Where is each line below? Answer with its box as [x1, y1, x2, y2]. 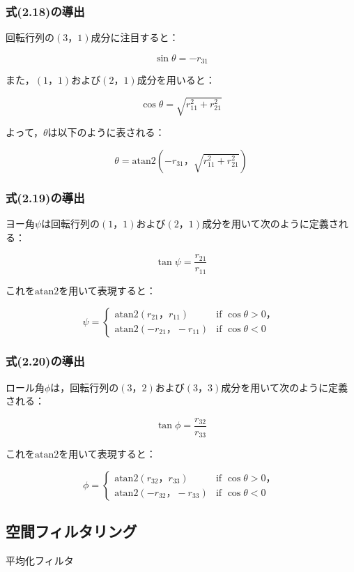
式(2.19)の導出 [6, 188, 85, 206]
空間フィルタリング [6, 520, 137, 542]
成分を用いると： [137, 73, 215, 87]
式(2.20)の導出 [6, 352, 85, 370]
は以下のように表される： [47, 125, 165, 140]
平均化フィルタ [6, 553, 74, 568]
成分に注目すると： [91, 30, 179, 45]
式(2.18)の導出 [6, 2, 85, 20]
